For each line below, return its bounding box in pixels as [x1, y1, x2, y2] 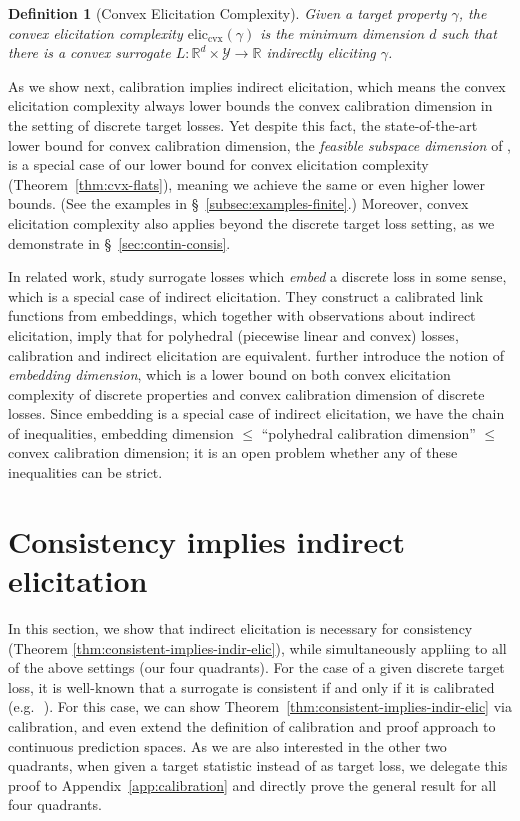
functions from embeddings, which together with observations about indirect [8, 305, 476, 326]
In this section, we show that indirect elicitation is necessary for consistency [8, 617, 473, 638]
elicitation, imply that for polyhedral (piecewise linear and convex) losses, [8, 324, 459, 345]
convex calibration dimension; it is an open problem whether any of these [8, 442, 458, 463]
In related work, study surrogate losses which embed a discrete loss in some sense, [8, 266, 507, 287]
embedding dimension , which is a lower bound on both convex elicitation [8, 364, 451, 385]
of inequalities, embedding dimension [8, 422, 234, 443]
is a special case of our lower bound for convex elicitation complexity [8, 154, 429, 175]
